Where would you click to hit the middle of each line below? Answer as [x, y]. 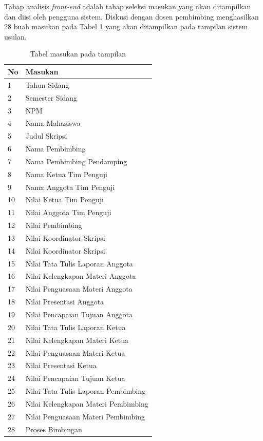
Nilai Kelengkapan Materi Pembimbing [87, 403]
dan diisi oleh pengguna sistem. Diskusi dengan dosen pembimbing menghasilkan [131, 16]
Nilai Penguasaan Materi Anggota [79, 289]
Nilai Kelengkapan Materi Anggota [81, 276]
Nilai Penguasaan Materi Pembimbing [85, 416]
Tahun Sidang [47, 84]
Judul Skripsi [46, 136]
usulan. [15, 36]
